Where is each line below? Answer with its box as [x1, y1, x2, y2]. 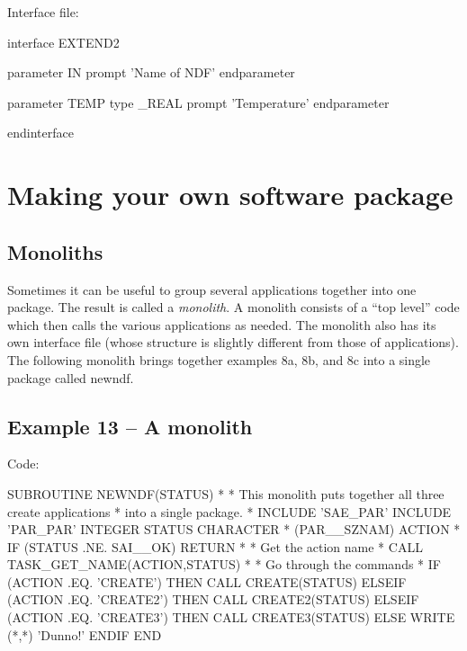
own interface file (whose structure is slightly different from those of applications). [7, 333, 459, 352]
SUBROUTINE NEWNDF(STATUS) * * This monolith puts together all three [7, 484, 445, 503]
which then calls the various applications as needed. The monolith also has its [7, 315, 436, 334]
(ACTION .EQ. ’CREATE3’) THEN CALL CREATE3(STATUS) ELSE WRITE [7, 608, 455, 627]
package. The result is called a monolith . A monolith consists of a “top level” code [7, 298, 460, 317]
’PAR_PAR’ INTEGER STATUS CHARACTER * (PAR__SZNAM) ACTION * [7, 520, 461, 539]
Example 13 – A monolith [7, 412, 253, 440]
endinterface [7, 123, 74, 142]
